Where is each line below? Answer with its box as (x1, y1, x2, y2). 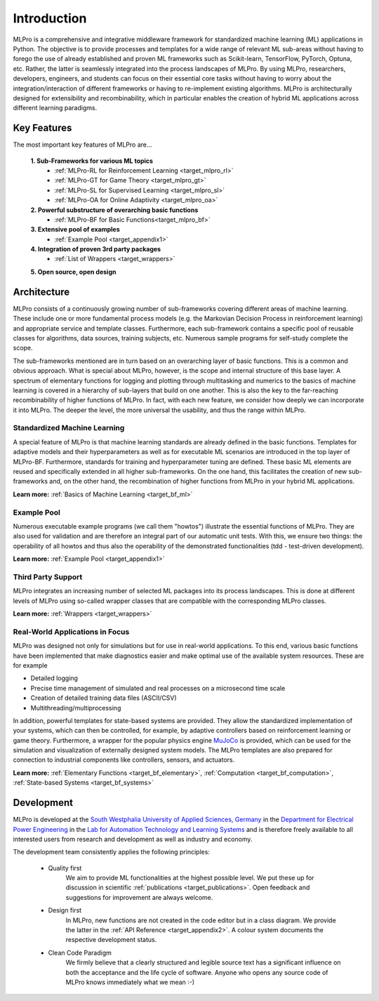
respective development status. (65, 936, 157, 944)
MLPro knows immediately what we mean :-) (65, 978, 195, 986)
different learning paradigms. (13, 104, 98, 112)
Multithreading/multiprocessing (30, 703, 121, 712)
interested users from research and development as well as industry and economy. (13, 835, 253, 843)
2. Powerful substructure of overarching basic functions (30, 206, 199, 214)
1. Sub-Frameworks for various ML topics (30, 157, 154, 165)
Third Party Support (13, 572, 83, 582)
